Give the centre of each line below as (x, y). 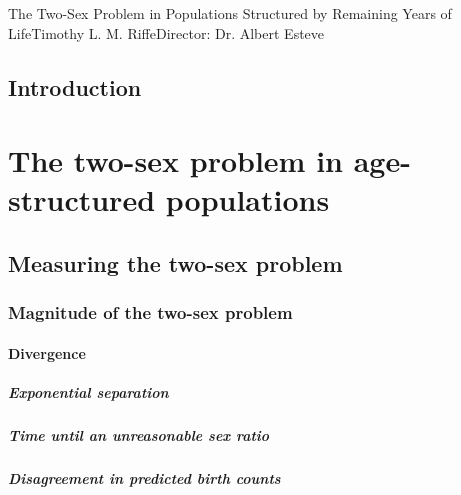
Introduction (75, 86)
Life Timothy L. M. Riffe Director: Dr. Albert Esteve (166, 32)
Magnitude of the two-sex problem (150, 312)
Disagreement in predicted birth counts (144, 477)
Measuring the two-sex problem (175, 262)
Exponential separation (88, 391)
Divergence (47, 352)
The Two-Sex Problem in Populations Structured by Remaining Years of (230, 13)
